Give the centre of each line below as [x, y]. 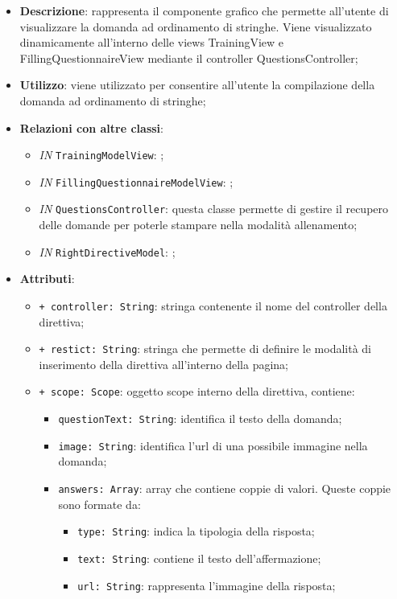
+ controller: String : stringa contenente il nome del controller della [213, 305]
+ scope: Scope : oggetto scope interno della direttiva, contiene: [197, 391]
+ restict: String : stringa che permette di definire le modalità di [205, 349]
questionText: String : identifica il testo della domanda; [200, 418]
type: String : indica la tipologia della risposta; [196, 531]
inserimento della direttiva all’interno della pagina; [163, 364]
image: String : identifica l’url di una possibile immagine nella [213, 445]
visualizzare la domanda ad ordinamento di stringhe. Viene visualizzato [196, 26]
